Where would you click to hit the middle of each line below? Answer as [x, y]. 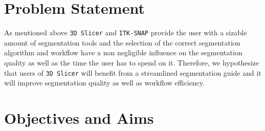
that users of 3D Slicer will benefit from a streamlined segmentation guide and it [133, 72]
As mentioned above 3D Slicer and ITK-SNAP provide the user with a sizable [126, 32]
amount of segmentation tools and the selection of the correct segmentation [122, 42]
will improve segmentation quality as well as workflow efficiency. [104, 83]
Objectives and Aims [79, 118]
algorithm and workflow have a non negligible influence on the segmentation [123, 52]
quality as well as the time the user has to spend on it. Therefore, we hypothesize [132, 62]
